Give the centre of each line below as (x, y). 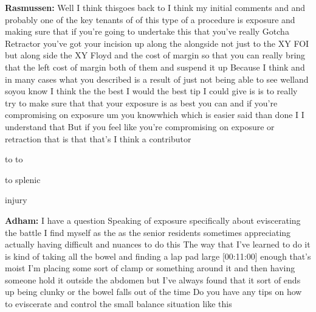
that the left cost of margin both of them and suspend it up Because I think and (155, 67)
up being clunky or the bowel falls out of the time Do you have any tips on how (153, 292)
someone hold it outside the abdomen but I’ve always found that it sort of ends (153, 279)
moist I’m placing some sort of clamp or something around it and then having (150, 268)
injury (16, 200)
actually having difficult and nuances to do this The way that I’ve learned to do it (158, 244)
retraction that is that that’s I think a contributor (98, 138)
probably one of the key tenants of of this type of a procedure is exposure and (150, 19)
